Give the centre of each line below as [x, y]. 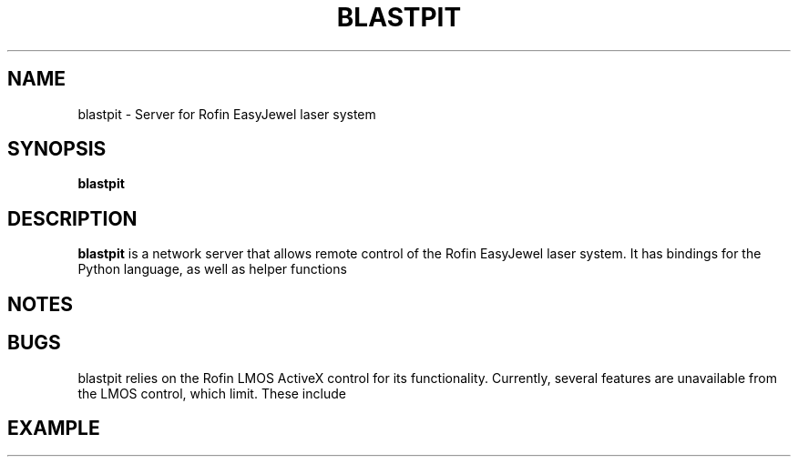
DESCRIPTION [72, 218]
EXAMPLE [54, 428]
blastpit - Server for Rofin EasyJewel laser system [227, 114]
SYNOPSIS [57, 149]
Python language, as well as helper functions [212, 269]
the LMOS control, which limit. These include [212, 393]
